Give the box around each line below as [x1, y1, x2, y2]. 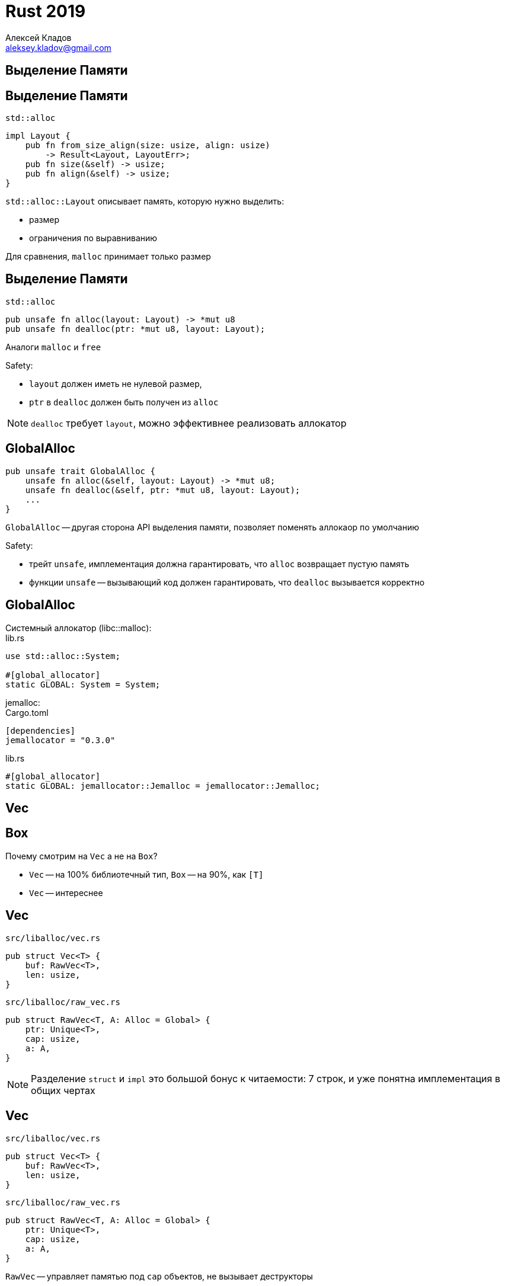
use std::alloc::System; [5, 651, 120, 661]
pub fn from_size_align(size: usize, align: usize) [25, 140, 270, 151]
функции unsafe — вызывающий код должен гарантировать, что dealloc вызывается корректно [29, 577, 425, 587]
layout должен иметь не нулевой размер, [29, 378, 202, 389]
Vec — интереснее [29, 887, 103, 898]
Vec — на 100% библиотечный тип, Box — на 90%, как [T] [29, 869, 264, 879]
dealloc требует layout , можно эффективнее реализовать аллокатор [31, 417, 347, 429]
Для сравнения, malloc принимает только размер [5, 251, 211, 262]
